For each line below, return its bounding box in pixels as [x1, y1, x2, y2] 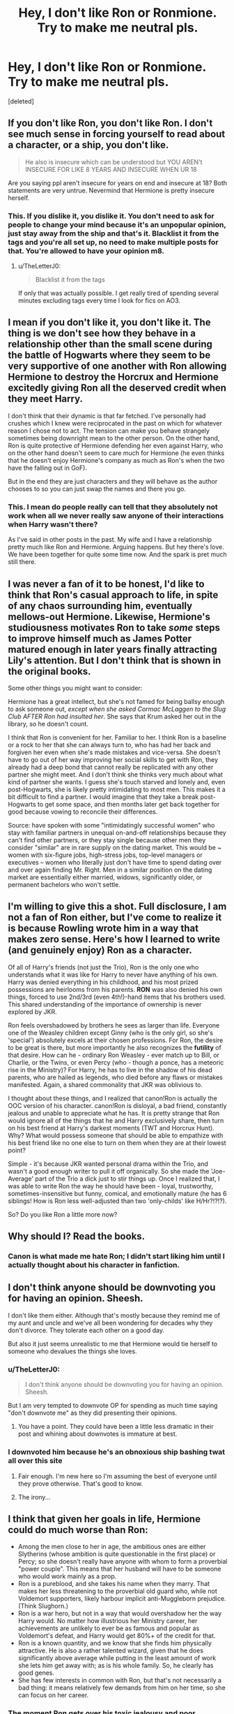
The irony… [17, 1492, 51, 1501]
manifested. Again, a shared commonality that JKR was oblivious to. [8, 1080, 203, 1088]
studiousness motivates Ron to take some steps [8, 621, 220, 633]
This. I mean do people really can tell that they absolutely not [8, 502, 218, 512]
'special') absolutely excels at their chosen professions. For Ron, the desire [8, 1036, 224, 1044]
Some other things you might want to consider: [8, 684, 143, 692]
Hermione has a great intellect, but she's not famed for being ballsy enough [8, 697, 225, 705]
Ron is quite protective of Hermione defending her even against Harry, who [8, 441, 224, 449]
